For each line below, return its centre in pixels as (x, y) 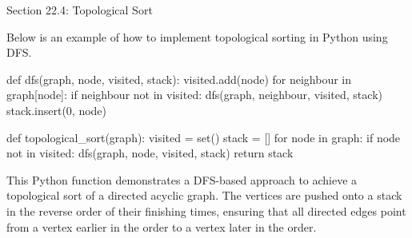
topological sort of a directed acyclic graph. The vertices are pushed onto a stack (204, 195)
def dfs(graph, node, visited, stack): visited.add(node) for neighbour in (179, 79)
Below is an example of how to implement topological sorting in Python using (197, 36)
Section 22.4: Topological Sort (80, 10)
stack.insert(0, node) (57, 110)
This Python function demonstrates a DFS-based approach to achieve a (182, 179)
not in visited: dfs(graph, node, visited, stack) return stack (150, 153)
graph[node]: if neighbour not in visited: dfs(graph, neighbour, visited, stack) (194, 95)
